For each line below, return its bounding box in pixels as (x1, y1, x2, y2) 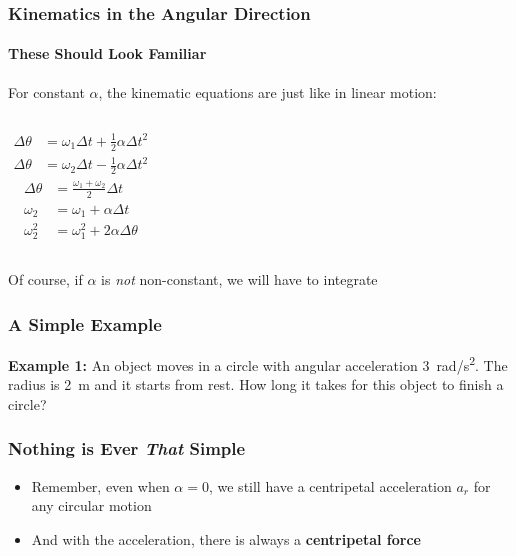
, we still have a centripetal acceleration (208, 475, 452, 496)
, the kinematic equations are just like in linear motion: (98, 81, 437, 102)
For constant (8, 81, 85, 102)
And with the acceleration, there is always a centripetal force (31, 528, 421, 549)
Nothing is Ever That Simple (8, 436, 246, 461)
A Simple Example (8, 311, 162, 336)
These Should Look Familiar (8, 43, 207, 64)
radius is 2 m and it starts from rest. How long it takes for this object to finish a (8, 374, 504, 395)
